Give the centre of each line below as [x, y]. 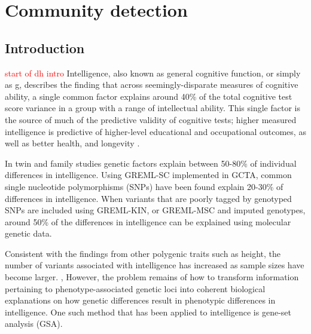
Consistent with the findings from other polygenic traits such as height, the [143, 253]
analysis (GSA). [34, 324]
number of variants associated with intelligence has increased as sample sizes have [155, 265]
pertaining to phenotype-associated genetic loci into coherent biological [135, 288]
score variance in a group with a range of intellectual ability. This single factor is [153, 108]
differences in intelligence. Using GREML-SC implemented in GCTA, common [148, 175]
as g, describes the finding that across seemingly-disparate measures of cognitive [152, 85]
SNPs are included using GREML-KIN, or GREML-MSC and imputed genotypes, [155, 210]
